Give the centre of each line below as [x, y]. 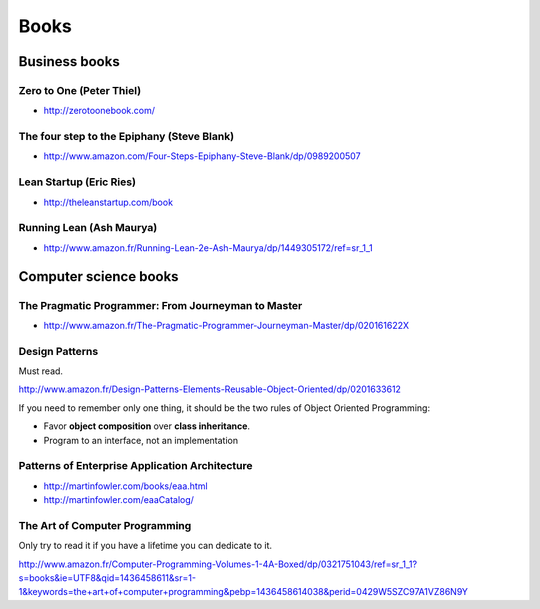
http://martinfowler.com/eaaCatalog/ [119, 500]
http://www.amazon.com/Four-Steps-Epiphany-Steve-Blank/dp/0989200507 [202, 156]
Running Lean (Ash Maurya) [88, 228]
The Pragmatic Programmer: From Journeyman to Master [160, 305]
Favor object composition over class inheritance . [146, 426]
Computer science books [98, 276]
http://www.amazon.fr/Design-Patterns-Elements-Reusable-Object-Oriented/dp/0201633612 [210, 389]
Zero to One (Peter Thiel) [80, 90]
